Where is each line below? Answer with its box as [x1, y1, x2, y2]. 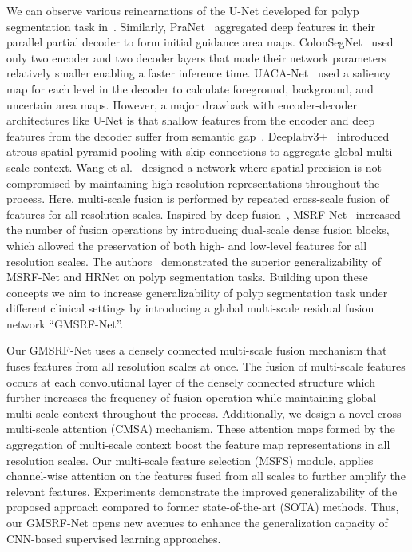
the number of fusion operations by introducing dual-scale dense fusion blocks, [6, 221, 390, 238]
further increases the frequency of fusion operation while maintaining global [6, 389, 377, 406]
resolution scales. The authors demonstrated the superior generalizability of [6, 252, 381, 269]
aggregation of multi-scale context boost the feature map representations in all [6, 436, 390, 453]
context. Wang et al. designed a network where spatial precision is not [33, 158, 382, 175]
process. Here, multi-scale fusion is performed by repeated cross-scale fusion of [6, 190, 389, 207]
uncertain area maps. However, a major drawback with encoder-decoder [6, 96, 357, 113]
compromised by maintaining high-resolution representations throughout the [6, 174, 380, 191]
